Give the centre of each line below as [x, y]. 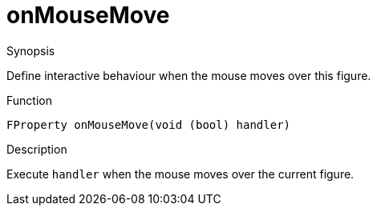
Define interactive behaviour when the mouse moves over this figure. [189, 75]
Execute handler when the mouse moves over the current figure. [180, 174]
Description [37, 149]
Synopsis [31, 50]
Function [29, 100]
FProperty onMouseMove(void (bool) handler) [149, 124]
